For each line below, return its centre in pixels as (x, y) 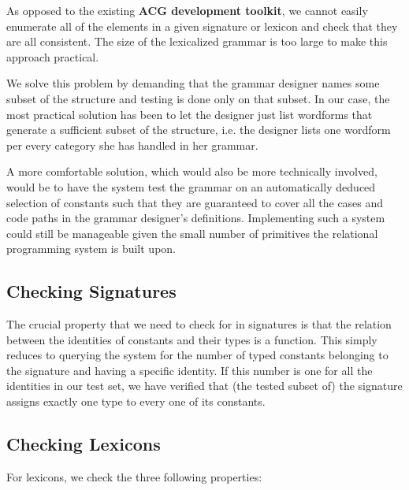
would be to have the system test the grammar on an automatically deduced (191, 186)
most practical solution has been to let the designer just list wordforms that (190, 114)
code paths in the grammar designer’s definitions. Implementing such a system (196, 218)
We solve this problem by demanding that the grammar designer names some (193, 83)
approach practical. (53, 56)
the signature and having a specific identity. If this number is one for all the (190, 370)
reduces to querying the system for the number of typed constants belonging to (197, 355)
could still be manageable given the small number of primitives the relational (192, 233)
